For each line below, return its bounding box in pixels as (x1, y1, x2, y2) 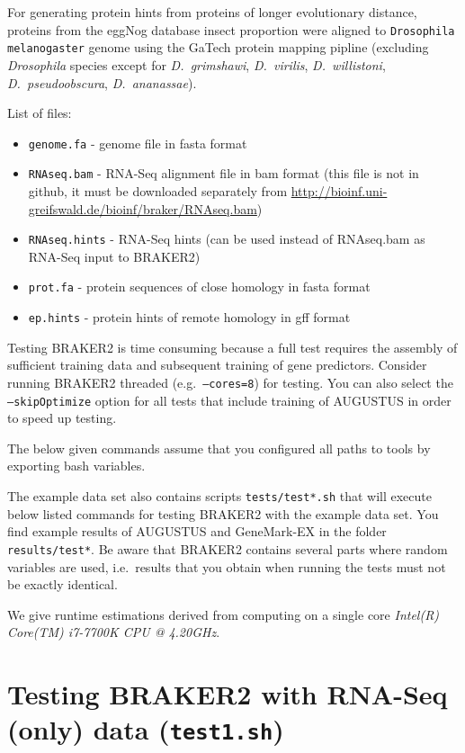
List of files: (7, 103, 72, 122)
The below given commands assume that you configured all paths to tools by (7, 438, 431, 457)
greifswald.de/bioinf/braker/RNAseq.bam (28, 199, 257, 218)
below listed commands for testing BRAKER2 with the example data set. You (7, 504, 439, 523)
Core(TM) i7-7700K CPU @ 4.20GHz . (7, 623, 220, 641)
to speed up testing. (7, 408, 117, 427)
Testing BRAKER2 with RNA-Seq (7, 676, 448, 713)
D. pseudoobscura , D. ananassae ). (7, 73, 197, 92)
